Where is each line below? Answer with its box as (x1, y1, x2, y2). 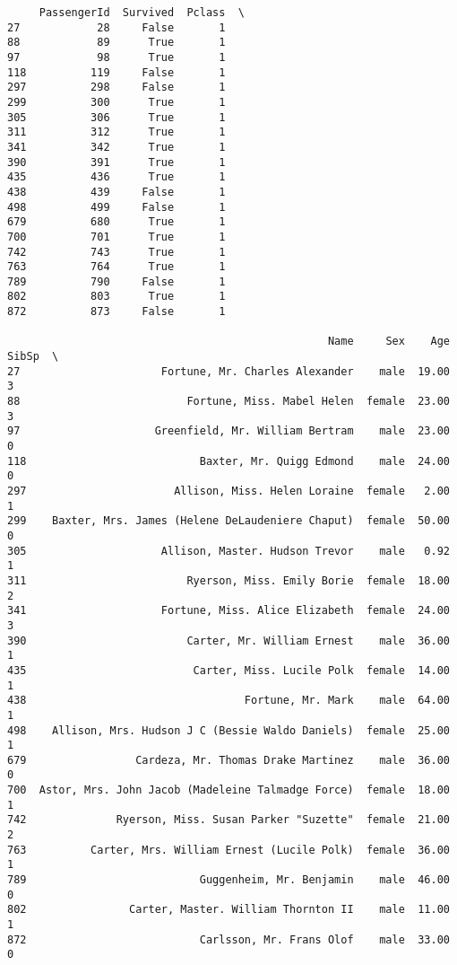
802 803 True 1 (7, 290, 226, 303)
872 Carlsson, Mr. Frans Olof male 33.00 (7, 933, 450, 946)
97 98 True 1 (7, 50, 226, 64)
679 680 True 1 (7, 215, 226, 229)
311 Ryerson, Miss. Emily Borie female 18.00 (7, 574, 450, 587)
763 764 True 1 (7, 260, 226, 274)
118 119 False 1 (7, 66, 226, 79)
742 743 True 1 (7, 245, 226, 259)
